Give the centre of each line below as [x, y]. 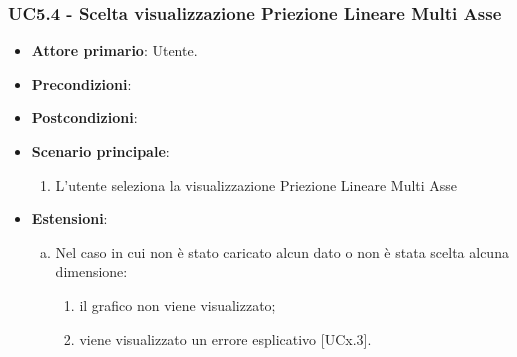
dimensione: [91, 271]
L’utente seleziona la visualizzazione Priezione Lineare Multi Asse [256, 184]
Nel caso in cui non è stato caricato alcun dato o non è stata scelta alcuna [282, 251]
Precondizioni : [81, 83]
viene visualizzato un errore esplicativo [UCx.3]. [225, 338]
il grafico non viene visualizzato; [177, 304]
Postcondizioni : [84, 117]
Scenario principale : [100, 151]
